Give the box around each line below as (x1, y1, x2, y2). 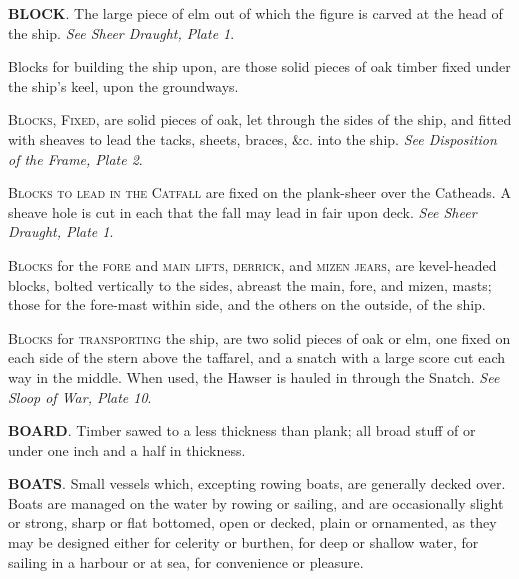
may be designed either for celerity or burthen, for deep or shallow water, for (8, 532, 479, 553)
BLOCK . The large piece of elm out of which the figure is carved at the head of (8, 3, 503, 23)
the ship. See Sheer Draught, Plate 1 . (8, 22, 235, 43)
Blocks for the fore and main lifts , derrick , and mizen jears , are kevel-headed (8, 254, 497, 275)
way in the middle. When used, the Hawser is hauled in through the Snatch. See (8, 366, 500, 387)
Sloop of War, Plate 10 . (8, 386, 152, 407)
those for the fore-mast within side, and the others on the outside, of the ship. (8, 294, 486, 315)
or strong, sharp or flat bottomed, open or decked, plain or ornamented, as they (8, 512, 497, 533)
